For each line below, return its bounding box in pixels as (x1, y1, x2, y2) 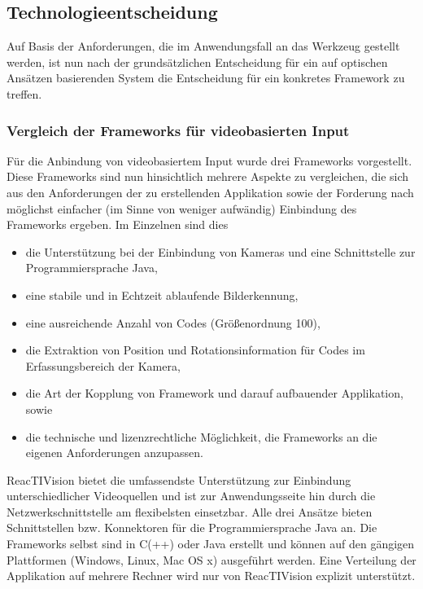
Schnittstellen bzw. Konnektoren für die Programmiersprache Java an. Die (7, 519, 377, 536)
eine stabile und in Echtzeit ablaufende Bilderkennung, (25, 286, 299, 303)
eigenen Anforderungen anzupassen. (25, 444, 203, 461)
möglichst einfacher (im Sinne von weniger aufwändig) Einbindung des (7, 200, 357, 217)
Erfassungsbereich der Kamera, (25, 357, 181, 374)
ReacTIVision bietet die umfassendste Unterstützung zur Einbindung (7, 471, 351, 488)
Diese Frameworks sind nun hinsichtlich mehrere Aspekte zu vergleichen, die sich (7, 168, 409, 185)
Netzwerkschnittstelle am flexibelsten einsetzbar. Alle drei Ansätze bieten (7, 503, 373, 520)
